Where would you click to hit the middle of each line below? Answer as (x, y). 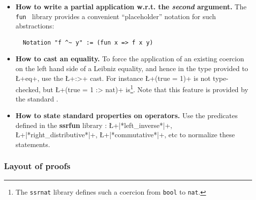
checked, (28, 89)
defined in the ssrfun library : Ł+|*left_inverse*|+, (94, 125)
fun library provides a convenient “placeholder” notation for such (116, 16)
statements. (33, 144)
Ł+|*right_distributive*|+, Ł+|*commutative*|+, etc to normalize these (125, 135)
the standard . (37, 99)
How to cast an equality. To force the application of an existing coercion (130, 59)
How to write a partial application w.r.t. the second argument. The (131, 6)
